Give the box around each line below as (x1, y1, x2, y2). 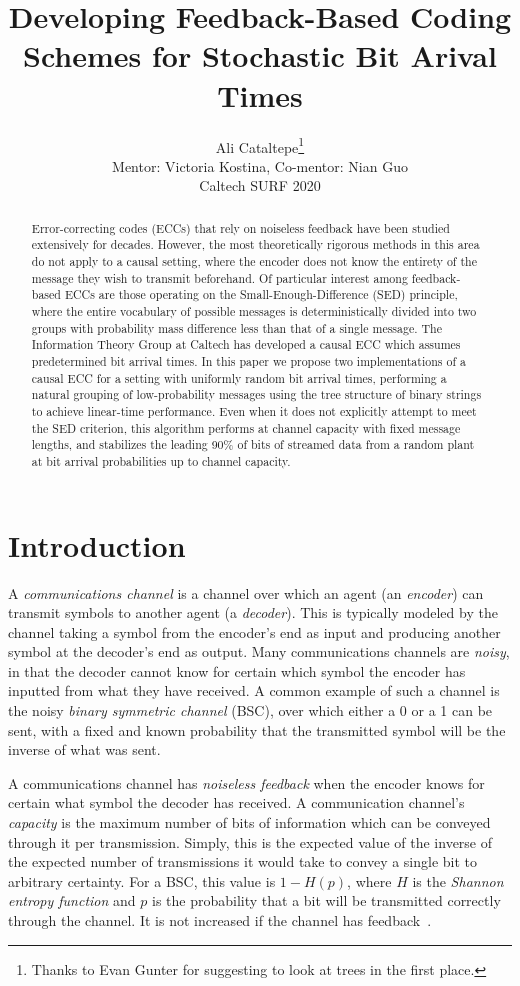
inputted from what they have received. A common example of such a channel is (8, 680, 500, 701)
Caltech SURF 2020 (199, 175, 321, 196)
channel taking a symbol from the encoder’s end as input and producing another (8, 621, 501, 642)
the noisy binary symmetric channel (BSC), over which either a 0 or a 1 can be (8, 700, 493, 721)
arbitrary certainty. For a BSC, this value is (8, 870, 276, 891)
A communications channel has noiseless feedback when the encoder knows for (8, 772, 485, 793)
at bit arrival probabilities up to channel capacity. (31, 452, 291, 469)
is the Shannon (412, 870, 504, 891)
